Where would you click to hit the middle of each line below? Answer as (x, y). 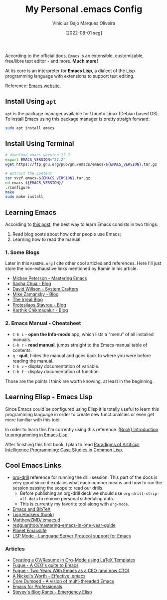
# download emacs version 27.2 (38, 155)
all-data (29, 499)
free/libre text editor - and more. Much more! (52, 61)
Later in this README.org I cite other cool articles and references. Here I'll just (83, 263)
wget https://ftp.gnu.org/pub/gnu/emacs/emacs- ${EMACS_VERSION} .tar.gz (81, 165)
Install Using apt (31, 101)
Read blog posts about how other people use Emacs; (67, 234)
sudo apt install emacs (30, 128)
